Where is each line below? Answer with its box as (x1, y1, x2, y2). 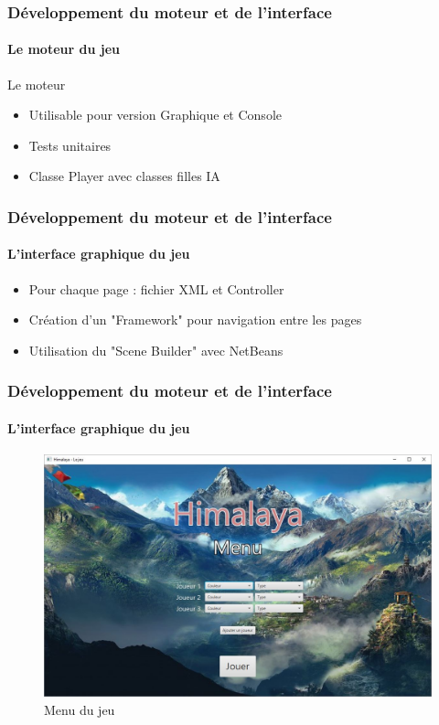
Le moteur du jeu (7, 39, 120, 59)
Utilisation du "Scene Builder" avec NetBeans (28, 340, 284, 359)
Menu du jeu (44, 699, 115, 719)
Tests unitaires (28, 135, 112, 155)
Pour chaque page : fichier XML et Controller (28, 279, 284, 298)
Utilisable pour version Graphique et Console (28, 105, 282, 124)
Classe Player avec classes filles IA (28, 166, 220, 186)
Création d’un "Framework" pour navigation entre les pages (28, 310, 362, 329)
